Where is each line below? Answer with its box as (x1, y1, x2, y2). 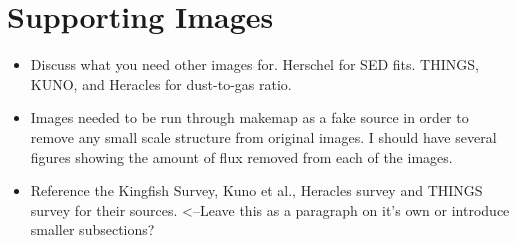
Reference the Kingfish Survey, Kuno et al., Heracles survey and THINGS (30, 180, 483, 201)
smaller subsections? (30, 219, 155, 240)
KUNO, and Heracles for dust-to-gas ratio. (30, 73, 292, 94)
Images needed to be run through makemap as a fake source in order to (30, 107, 469, 128)
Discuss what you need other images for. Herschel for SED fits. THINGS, (30, 54, 479, 75)
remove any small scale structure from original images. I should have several (30, 126, 497, 147)
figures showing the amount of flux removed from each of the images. (30, 146, 453, 167)
